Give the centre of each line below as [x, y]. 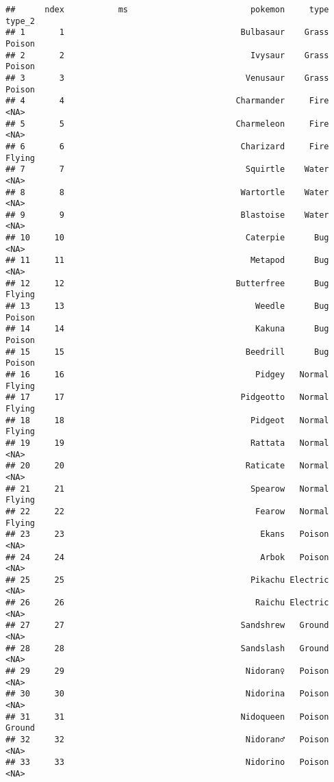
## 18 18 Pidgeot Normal [167, 420]
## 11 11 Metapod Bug [167, 261]
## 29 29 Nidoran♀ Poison [167, 671]
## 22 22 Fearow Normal [167, 511]
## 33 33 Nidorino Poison [167, 762]
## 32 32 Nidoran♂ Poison [167, 740]
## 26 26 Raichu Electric [167, 603]
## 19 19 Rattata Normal [167, 443]
